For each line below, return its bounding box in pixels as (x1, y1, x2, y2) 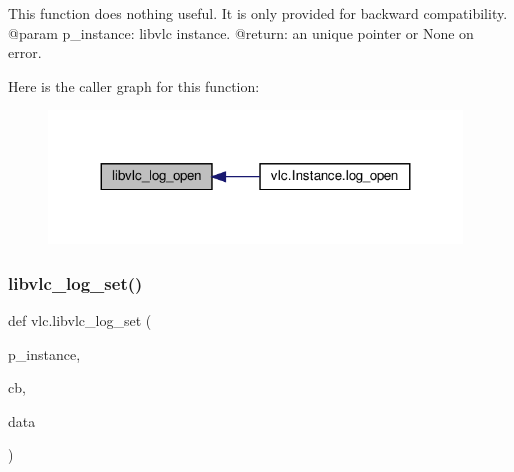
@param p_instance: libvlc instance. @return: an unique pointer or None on (8, 22, 474, 43)
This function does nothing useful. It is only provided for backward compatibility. (8, 3, 508, 23)
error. (8, 42, 42, 63)
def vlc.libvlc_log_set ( (8, 309, 152, 330)
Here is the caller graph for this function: (8, 75, 260, 96)
